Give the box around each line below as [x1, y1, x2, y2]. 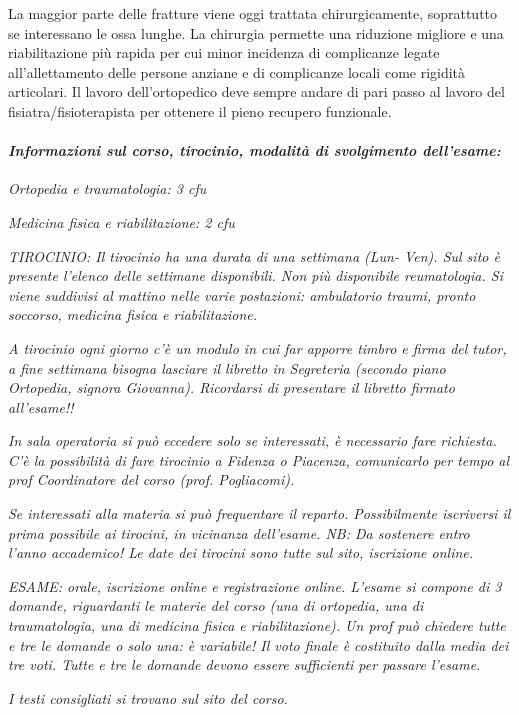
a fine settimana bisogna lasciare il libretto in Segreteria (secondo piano [8, 357, 446, 378]
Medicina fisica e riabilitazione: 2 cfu [8, 211, 235, 232]
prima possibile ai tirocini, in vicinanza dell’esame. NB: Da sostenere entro [8, 522, 470, 543]
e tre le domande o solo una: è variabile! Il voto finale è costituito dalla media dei [8, 634, 509, 655]
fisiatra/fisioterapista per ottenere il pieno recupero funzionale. [8, 100, 392, 121]
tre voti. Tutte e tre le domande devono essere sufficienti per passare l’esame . [8, 654, 481, 675]
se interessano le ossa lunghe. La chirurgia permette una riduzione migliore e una [8, 22, 504, 43]
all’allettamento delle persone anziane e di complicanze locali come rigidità [8, 61, 466, 82]
